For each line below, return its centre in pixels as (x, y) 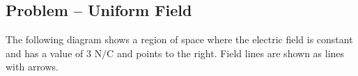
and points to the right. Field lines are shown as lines (231, 53)
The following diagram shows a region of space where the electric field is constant (179, 39)
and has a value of (45, 53)
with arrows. (32, 67)
